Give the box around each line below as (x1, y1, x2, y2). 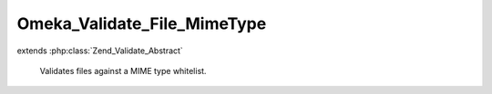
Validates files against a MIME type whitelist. (39, 65, 207, 76)
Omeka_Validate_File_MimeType (16, 14, 267, 33)
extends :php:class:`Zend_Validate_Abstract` (16, 45, 184, 56)
